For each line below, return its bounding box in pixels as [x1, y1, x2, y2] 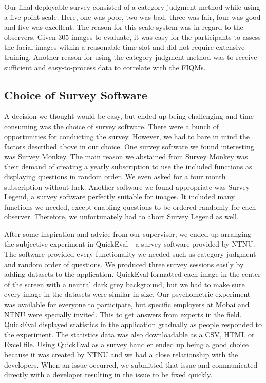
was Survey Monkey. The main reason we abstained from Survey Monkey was [4, 151, 248, 162]
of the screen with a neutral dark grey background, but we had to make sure [4, 278, 245, 289]
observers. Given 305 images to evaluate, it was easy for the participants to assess [4, 31, 261, 42]
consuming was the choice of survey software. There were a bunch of [4, 120, 219, 131]
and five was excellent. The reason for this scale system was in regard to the [4, 22, 243, 32]
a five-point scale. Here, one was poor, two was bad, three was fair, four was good [4, 11, 261, 22]
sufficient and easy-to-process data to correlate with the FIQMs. [4, 62, 206, 72]
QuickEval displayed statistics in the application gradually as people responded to [4, 319, 262, 330]
